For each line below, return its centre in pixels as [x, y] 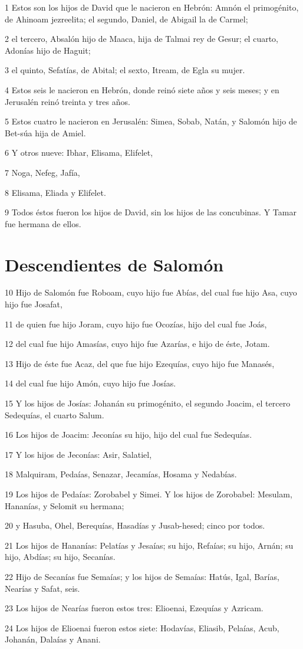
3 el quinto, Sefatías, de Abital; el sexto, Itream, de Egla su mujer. [125, 70]
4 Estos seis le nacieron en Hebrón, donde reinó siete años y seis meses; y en [142, 89]
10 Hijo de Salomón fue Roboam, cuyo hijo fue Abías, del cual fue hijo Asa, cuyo [151, 292]
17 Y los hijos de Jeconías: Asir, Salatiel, [78, 454]
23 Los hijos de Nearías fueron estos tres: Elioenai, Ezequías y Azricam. [134, 608]
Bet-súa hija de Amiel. [45, 132]
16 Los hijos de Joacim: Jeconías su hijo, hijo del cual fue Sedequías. [129, 435]
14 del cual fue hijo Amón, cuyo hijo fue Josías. [90, 383]
